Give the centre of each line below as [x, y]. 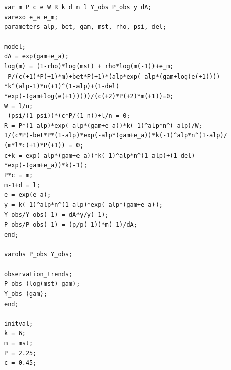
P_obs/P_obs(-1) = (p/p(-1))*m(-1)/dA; [71, 225]
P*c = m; [19, 175]
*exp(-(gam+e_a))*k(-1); [46, 165]
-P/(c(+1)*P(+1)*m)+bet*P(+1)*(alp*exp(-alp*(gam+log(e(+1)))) [112, 76]
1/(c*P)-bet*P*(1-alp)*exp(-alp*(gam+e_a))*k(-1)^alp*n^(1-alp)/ [116, 136]
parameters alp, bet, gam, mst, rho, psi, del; [85, 27]
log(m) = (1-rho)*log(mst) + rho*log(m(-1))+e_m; [89, 66]
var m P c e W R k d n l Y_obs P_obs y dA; [78, 7]
